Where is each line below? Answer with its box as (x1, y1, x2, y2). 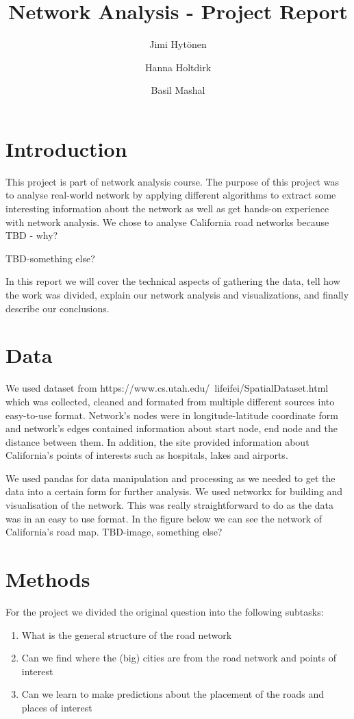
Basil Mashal (151, 83, 205, 97)
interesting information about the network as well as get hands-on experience (5, 201, 329, 216)
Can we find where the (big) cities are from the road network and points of (21, 651, 337, 665)
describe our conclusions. (5, 301, 110, 315)
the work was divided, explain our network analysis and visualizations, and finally (5, 288, 349, 301)
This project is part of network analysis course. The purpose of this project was (5, 174, 339, 188)
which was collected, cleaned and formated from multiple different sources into (5, 394, 335, 408)
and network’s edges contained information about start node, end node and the (5, 421, 338, 436)
